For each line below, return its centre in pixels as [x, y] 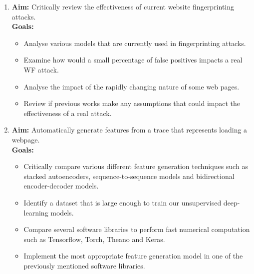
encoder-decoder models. [61, 186]
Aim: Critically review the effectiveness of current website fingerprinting [123, 6]
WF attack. [41, 69]
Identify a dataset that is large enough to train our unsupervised [123, 202]
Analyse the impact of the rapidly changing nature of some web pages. [131, 86]
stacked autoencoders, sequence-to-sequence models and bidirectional [129, 176]
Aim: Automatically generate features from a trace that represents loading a [129, 130]
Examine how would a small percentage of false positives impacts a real [133, 60]
